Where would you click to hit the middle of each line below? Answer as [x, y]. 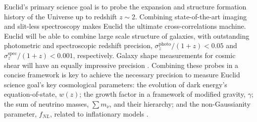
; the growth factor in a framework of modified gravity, [162, 94]
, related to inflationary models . [99, 113]
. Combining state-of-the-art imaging [191, 16]
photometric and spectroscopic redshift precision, [78, 45]
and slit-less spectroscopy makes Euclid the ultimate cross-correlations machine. [125, 26]
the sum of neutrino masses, [47, 103]
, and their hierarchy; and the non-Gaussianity [180, 103]
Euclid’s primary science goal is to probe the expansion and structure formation [125, 6]
